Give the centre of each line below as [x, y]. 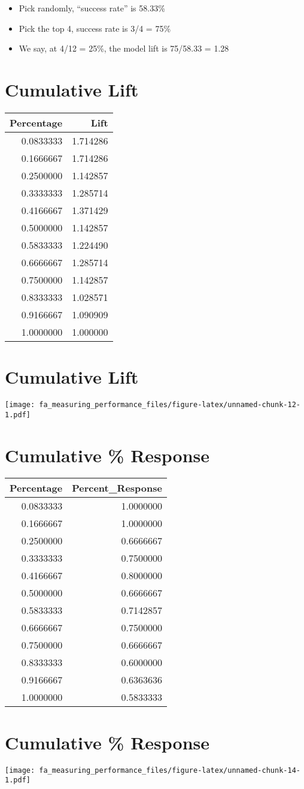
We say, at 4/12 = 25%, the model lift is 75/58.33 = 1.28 [124, 48]
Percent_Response [117, 488]
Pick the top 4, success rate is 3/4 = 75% [95, 28]
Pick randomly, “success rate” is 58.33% [92, 8]
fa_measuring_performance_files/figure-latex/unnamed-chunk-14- [170, 770]
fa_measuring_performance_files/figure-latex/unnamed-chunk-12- [170, 405]
